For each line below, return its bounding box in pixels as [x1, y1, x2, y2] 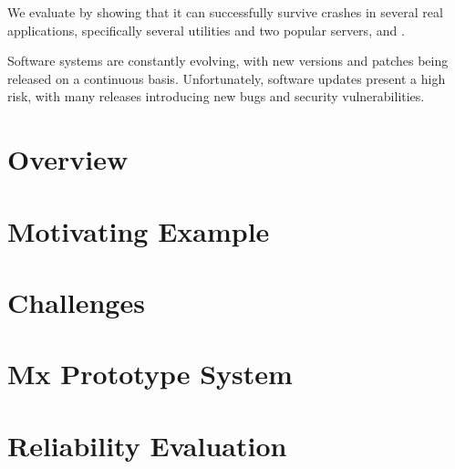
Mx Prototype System [7, 355, 293, 392]
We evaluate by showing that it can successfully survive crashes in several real [7, 3, 443, 21]
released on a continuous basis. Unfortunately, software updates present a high [7, 68, 446, 88]
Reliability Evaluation [7, 426, 287, 464]
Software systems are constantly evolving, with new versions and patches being [7, 51, 449, 70]
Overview [7, 141, 129, 178]
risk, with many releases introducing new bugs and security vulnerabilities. [7, 87, 425, 106]
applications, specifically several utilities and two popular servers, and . [7, 20, 405, 39]
